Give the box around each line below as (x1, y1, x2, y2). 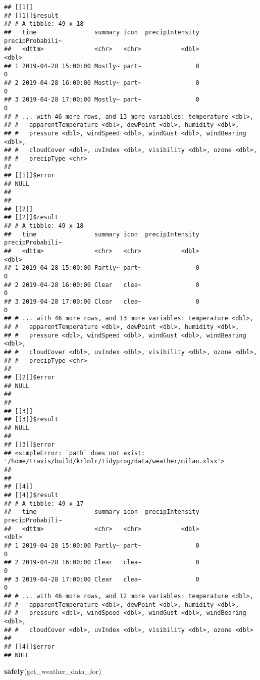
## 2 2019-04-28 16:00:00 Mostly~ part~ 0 (4, 79, 199, 86)
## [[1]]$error (4, 172, 55, 179)
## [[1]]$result (4, 12, 59, 19)
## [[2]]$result (4, 214, 59, 221)
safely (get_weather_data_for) (4, 666, 101, 676)
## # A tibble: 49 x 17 (4, 500, 84, 507)
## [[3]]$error (4, 441, 55, 449)
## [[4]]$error (4, 643, 55, 650)
